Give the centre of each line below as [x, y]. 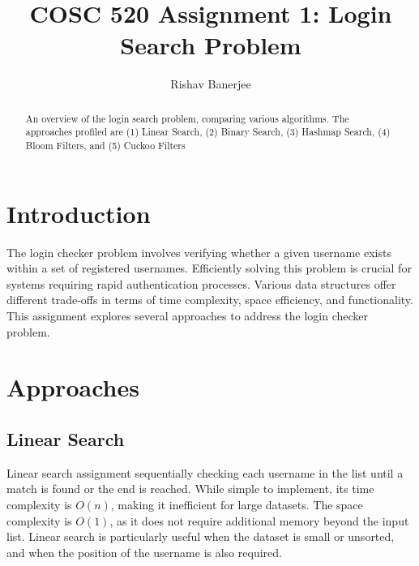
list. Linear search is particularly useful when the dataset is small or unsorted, [201, 536]
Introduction [79, 213]
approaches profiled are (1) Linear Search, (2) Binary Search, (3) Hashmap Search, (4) [208, 132]
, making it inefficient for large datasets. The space [237, 504]
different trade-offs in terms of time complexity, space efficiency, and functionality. [210, 300]
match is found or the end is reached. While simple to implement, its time [190, 489]
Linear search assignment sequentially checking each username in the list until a [205, 472]
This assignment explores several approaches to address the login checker [188, 315]
